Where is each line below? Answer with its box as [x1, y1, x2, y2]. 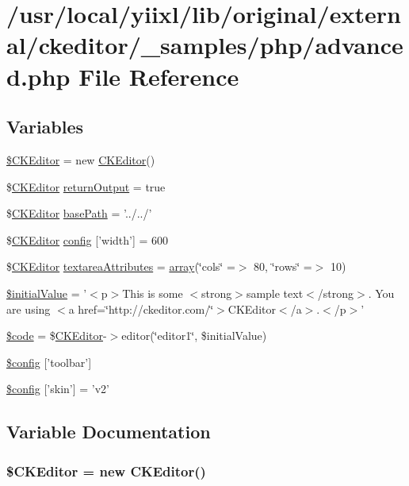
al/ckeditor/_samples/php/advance [6, 29, 403, 61]
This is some [122, 284, 183, 301]
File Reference [78, 60, 239, 92]
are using [6, 300, 51, 317]
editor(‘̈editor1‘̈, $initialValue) [121, 327, 267, 344]
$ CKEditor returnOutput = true [6, 178, 166, 195]
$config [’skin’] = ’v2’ [6, 380, 110, 397]
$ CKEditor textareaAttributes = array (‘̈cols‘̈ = [6, 258, 235, 275]
